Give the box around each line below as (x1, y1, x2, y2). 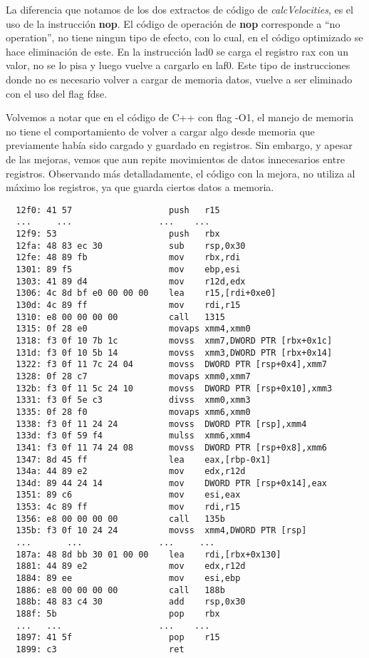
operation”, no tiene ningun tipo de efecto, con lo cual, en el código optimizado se (6, 30, 363, 45)
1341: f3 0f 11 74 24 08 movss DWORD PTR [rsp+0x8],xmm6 (16, 442, 328, 453)
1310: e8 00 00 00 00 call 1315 (16, 312, 225, 322)
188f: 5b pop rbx (16, 609, 220, 620)
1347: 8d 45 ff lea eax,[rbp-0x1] (16, 454, 271, 465)
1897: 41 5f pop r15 (16, 632, 220, 643)
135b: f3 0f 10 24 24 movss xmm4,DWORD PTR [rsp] (16, 525, 307, 536)
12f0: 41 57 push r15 (16, 205, 220, 215)
